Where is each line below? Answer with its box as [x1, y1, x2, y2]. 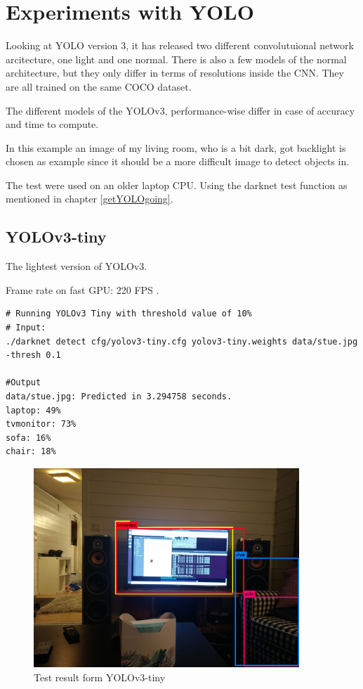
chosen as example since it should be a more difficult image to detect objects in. [6, 154, 350, 169]
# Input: [6, 323, 46, 333]
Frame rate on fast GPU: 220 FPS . [6, 282, 159, 297]
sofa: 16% [6, 432, 51, 443]
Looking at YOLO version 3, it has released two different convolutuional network [6, 38, 354, 53]
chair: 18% [6, 446, 56, 457]
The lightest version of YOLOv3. [6, 259, 147, 273]
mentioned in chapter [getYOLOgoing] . [6, 191, 173, 206]
